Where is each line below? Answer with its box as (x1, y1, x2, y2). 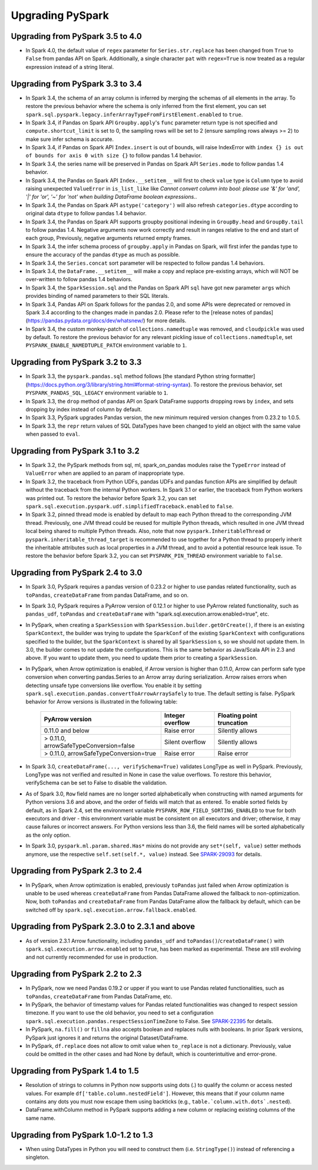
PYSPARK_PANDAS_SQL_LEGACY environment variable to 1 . (25, 389, 168, 396)
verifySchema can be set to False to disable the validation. (25, 779, 168, 787)
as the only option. (25, 832, 71, 839)
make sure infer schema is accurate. (25, 136, 114, 143)
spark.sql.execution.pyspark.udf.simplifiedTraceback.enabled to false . (25, 502, 234, 510)
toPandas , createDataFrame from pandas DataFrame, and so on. (25, 591, 189, 599)
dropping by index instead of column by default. (25, 406, 143, 413)
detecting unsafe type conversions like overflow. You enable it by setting (25, 682, 202, 689)
